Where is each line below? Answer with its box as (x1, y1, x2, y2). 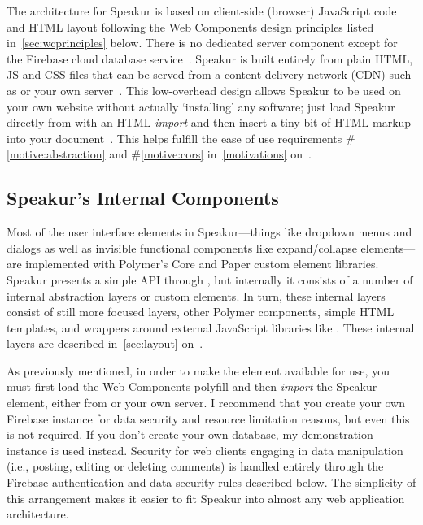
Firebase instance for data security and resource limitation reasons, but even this (7, 410, 410, 427)
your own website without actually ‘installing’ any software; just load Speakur (7, 98, 395, 115)
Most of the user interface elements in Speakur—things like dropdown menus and (7, 223, 412, 241)
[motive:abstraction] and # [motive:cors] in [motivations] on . (7, 145, 312, 163)
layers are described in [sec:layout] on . (7, 335, 203, 352)
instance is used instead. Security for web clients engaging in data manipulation (7, 441, 403, 458)
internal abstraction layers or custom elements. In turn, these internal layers (7, 287, 386, 304)
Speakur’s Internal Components (7, 185, 279, 210)
